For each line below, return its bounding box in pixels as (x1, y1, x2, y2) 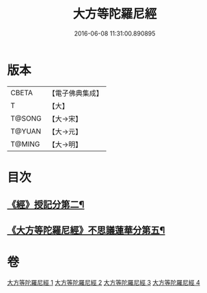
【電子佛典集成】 (48, 88, 104, 98)
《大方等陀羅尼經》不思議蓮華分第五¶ (7, 224, 165, 236)
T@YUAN (10, 126, 42, 136)
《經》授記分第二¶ (7, 199, 85, 211)
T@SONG (10, 114, 42, 123)
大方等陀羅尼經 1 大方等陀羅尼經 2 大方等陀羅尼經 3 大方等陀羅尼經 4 (7, 278, 200, 286)
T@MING (10, 139, 40, 149)
